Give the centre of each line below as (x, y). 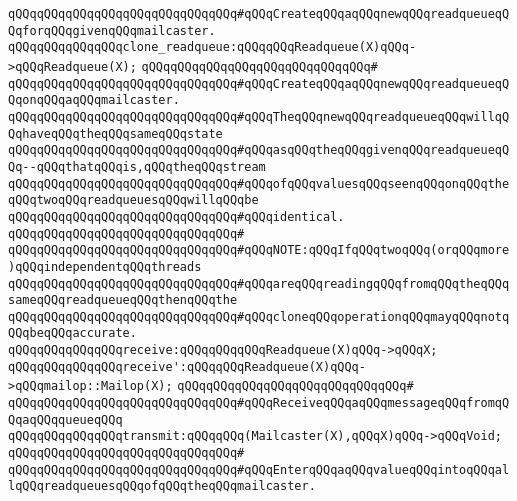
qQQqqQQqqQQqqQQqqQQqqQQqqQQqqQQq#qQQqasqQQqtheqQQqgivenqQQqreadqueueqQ (259, 150)
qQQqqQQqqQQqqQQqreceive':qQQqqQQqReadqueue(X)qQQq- (187, 366)
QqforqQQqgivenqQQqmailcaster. (112, 30)
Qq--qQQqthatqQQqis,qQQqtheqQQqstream (137, 166)
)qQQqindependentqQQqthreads (105, 266)
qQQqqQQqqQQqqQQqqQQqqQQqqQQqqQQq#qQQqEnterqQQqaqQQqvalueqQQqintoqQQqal (259, 469)
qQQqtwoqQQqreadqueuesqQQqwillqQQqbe (133, 200)
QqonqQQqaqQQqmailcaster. (94, 100)
